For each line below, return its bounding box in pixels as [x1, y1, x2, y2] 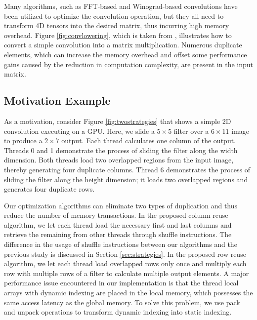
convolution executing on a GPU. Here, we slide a [4, 125, 155, 136]
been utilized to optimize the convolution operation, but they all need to [4, 10, 224, 21]
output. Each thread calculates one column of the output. [61, 135, 236, 146]
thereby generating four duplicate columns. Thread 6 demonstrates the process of [4, 164, 251, 174]
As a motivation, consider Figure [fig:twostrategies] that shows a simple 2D [4, 116, 231, 126]
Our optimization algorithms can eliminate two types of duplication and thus [4, 200, 238, 210]
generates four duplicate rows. [4, 184, 95, 194]
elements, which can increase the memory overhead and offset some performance [4, 49, 247, 59]
